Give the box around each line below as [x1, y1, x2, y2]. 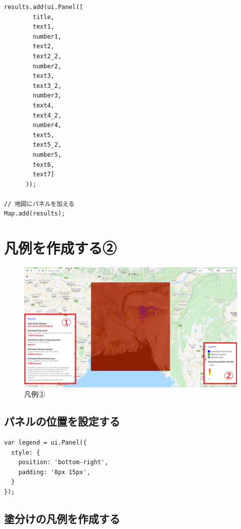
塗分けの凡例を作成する [4, 511, 120, 526]
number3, [33, 92, 62, 99]
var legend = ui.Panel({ [4, 439, 87, 447]
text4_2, [33, 112, 62, 119]
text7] [33, 171, 55, 178]
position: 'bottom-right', [18, 459, 108, 466]
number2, [33, 62, 62, 70]
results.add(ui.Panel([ [4, 4, 83, 11]
